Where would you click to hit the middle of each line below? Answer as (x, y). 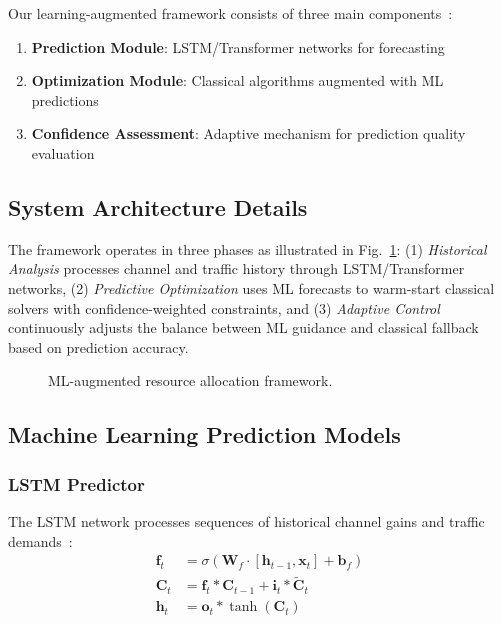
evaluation (63, 152)
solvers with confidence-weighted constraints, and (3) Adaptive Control (224, 307)
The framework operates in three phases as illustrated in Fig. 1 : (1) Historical (247, 248)
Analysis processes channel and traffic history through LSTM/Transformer (236, 268)
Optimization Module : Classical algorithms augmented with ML (237, 80)
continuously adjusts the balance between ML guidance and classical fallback (243, 327)
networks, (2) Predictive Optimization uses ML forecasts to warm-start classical (251, 287)
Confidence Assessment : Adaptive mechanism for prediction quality (248, 133)
